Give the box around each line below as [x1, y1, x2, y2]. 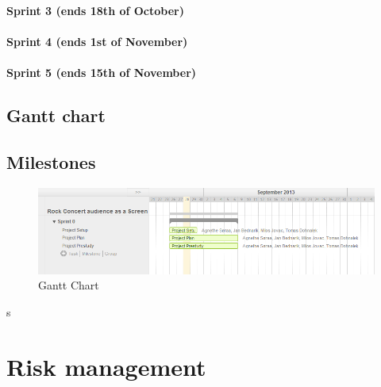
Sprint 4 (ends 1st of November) [6, 33, 188, 49]
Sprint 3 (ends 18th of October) [6, 2, 184, 18]
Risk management [6, 350, 206, 382]
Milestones [6, 149, 96, 174]
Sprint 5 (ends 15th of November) [6, 63, 197, 80]
